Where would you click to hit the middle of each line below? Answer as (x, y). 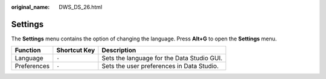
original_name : (30, 7)
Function (28, 50)
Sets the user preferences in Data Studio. (160, 66)
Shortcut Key (76, 50)
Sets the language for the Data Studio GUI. (162, 58)
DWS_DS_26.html (81, 7)
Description (119, 50)
